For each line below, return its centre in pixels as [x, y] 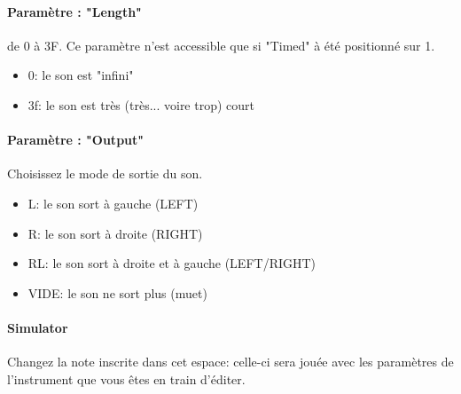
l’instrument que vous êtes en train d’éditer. [126, 378]
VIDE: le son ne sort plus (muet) [117, 292]
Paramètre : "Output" [76, 140]
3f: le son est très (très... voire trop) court [141, 104]
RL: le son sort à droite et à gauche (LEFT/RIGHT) [172, 263]
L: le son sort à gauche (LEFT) [113, 203]
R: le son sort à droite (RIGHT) [115, 233]
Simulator [38, 327]
